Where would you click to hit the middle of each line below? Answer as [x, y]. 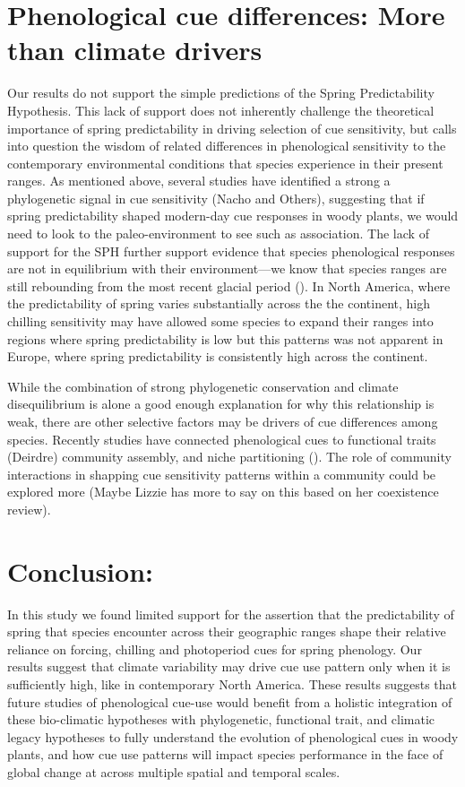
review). [29, 509]
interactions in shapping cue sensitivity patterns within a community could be [222, 474]
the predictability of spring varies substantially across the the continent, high [219, 303]
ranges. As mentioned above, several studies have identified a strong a [199, 181]
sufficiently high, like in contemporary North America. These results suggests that [232, 684]
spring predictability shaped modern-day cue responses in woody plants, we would [233, 216]
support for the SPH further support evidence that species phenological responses [231, 251]
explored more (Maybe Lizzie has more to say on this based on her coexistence [223, 492]
